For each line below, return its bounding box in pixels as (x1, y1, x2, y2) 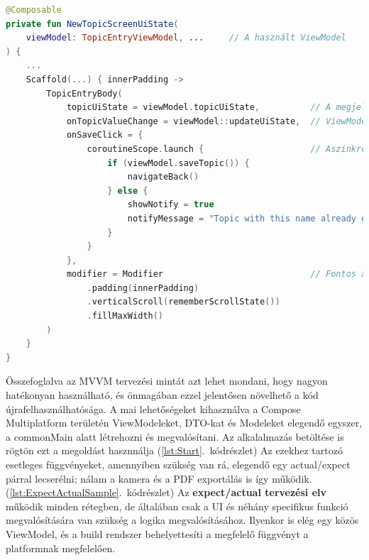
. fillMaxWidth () (87, 311, 163, 322)
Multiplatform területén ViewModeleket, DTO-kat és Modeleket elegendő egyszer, (6, 415, 363, 430)
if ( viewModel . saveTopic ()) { (107, 158, 250, 168)
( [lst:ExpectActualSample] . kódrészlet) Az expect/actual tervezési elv (6, 485, 327, 500)
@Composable (6, 5, 62, 15)
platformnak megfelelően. (6, 540, 116, 555)
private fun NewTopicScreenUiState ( (6, 18, 179, 29)
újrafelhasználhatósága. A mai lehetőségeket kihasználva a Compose (6, 401, 301, 416)
